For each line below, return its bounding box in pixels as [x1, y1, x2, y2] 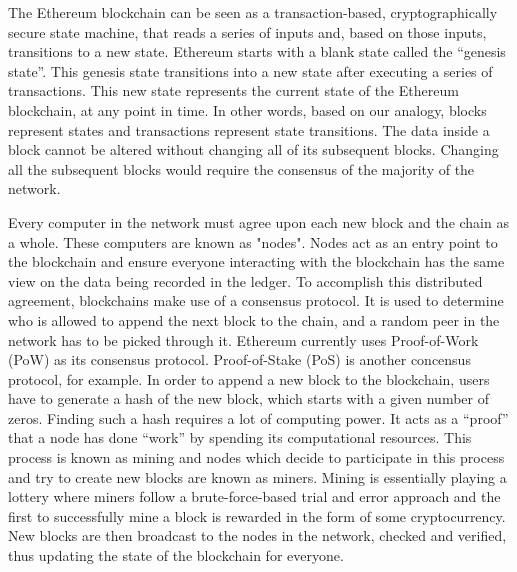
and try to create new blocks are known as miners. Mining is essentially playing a [8, 466, 507, 487]
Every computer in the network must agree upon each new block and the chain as [8, 211, 509, 232]
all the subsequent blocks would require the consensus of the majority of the [8, 158, 475, 179]
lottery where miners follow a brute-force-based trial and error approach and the [8, 486, 501, 507]
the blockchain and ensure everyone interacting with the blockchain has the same [8, 251, 505, 272]
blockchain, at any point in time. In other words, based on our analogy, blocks [8, 99, 487, 120]
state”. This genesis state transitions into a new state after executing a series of [8, 60, 493, 81]
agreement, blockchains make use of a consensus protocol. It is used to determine [8, 290, 504, 311]
